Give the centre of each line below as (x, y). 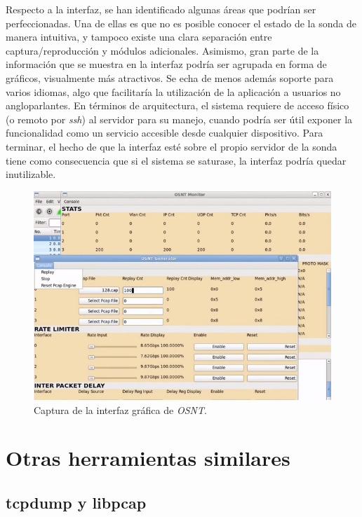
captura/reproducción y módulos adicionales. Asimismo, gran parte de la (162, 50)
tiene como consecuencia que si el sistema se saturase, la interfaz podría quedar (176, 160)
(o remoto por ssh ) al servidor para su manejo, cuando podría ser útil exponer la (179, 119)
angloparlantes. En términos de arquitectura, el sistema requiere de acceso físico (177, 105)
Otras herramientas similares (148, 458)
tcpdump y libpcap (76, 502)
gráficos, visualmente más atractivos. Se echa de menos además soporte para (170, 77)
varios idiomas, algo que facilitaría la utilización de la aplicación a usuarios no (173, 91)
